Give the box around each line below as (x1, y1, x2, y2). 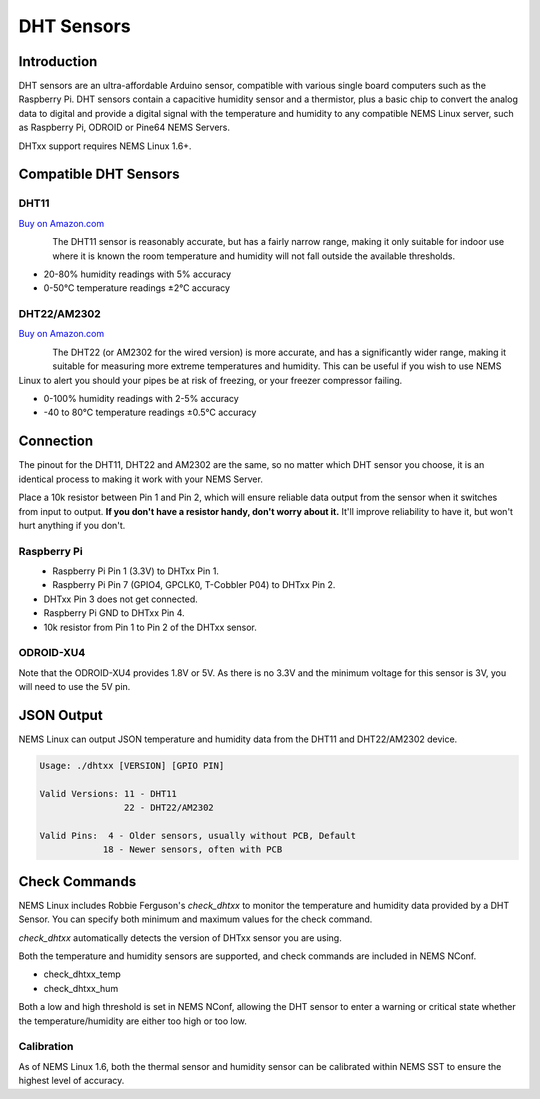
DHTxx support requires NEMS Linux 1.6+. (18, 140, 192, 152)
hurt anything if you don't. (18, 519, 126, 531)
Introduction (18, 53, 98, 70)
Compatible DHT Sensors (18, 166, 180, 183)
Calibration (18, 1040, 74, 1054)
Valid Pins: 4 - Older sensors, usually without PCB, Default (39, 830, 357, 841)
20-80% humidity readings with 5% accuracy (43, 268, 232, 280)
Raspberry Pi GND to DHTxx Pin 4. (43, 607, 185, 619)
